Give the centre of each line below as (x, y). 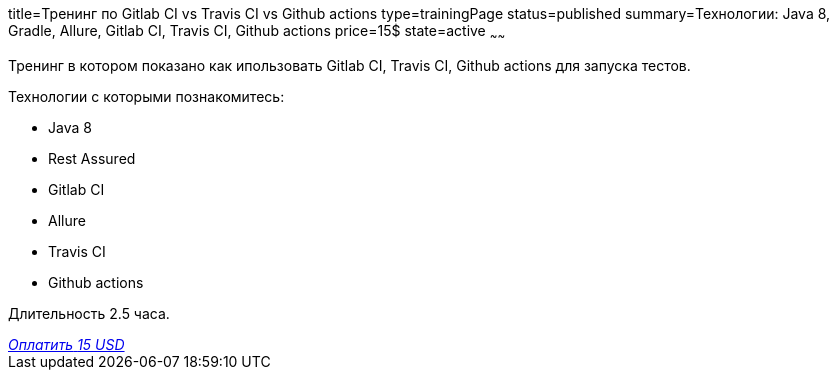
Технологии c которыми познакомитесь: (146, 96)
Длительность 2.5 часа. (89, 313)
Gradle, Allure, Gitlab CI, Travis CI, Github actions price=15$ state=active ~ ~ (257, 32)
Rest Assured (92, 158)
